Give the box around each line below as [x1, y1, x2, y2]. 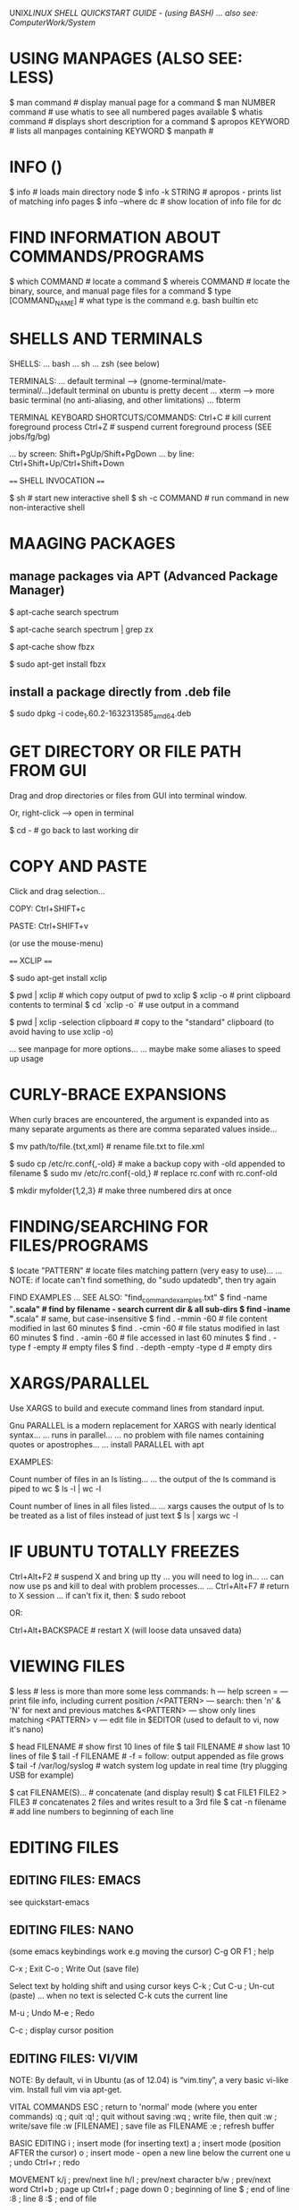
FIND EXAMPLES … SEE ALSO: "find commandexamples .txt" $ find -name [9, 1292, 268, 1305]
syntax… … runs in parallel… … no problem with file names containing [9, 1429, 265, 1440]
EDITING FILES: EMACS [9, 1873, 141, 1888]
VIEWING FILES [9, 1656, 126, 1677]
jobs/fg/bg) [9, 431, 51, 441]
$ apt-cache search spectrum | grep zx [9, 624, 154, 635]
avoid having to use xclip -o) [9, 1027, 114, 1037]
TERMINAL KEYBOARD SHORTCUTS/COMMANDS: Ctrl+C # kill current [9, 412, 271, 422]
